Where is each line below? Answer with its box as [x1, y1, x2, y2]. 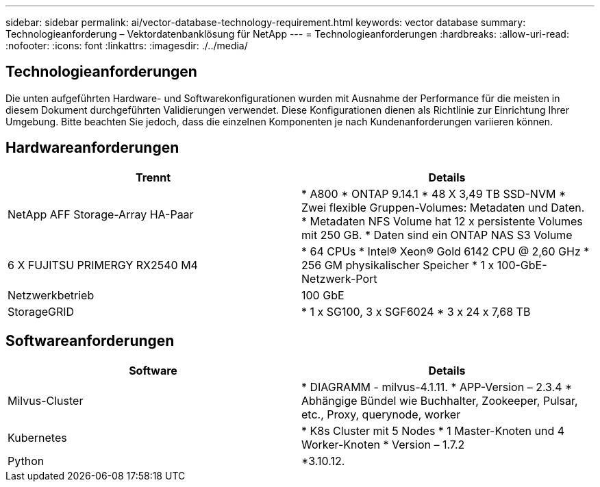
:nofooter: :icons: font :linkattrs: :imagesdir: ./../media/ [5, 40, 248, 51]
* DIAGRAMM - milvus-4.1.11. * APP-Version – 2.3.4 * [301, 379, 573, 394]
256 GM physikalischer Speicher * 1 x [301, 258, 495, 272]
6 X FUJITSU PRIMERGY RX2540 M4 [8, 258, 198, 272]
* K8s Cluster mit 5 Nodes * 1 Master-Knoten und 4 [301, 423, 565, 438]
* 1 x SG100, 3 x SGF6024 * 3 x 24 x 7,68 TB [301, 304, 531, 319]
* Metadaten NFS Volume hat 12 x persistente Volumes [301, 214, 583, 228]
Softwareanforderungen [5, 332, 175, 350]
